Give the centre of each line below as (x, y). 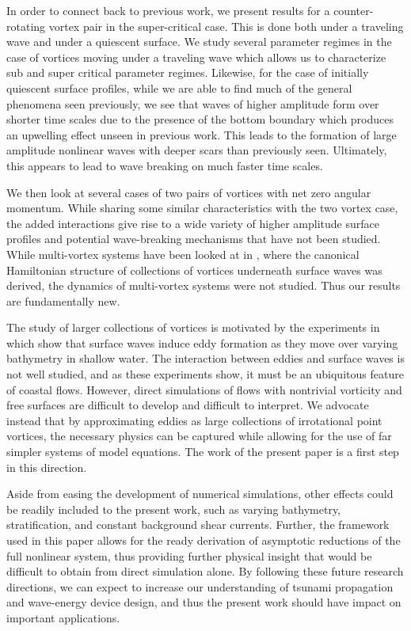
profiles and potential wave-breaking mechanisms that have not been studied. (194, 239)
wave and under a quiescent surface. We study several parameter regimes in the (199, 42)
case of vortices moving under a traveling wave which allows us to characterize (196, 57)
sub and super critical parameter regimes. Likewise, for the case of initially (188, 72)
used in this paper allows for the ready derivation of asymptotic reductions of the (204, 540)
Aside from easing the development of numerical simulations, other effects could (200, 494)
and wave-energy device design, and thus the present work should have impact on (204, 602)
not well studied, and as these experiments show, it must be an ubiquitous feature (205, 374)
